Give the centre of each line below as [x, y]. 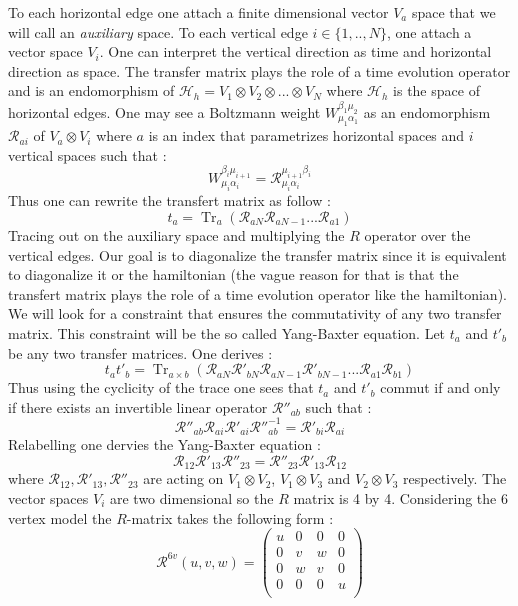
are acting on [183, 478]
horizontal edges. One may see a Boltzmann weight [164, 111]
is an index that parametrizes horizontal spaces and [306, 135]
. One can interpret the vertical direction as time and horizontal [295, 51]
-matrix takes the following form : [230, 517]
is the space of [436, 90]
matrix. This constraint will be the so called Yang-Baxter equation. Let [227, 333]
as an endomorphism [427, 111]
